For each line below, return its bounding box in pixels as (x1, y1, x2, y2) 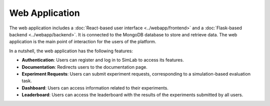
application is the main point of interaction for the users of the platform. (9, 39, 156, 45)
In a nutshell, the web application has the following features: (9, 48, 133, 54)
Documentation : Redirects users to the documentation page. (21, 64, 147, 70)
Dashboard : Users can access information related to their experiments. (21, 85, 168, 91)
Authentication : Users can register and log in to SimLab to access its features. (21, 57, 184, 63)
